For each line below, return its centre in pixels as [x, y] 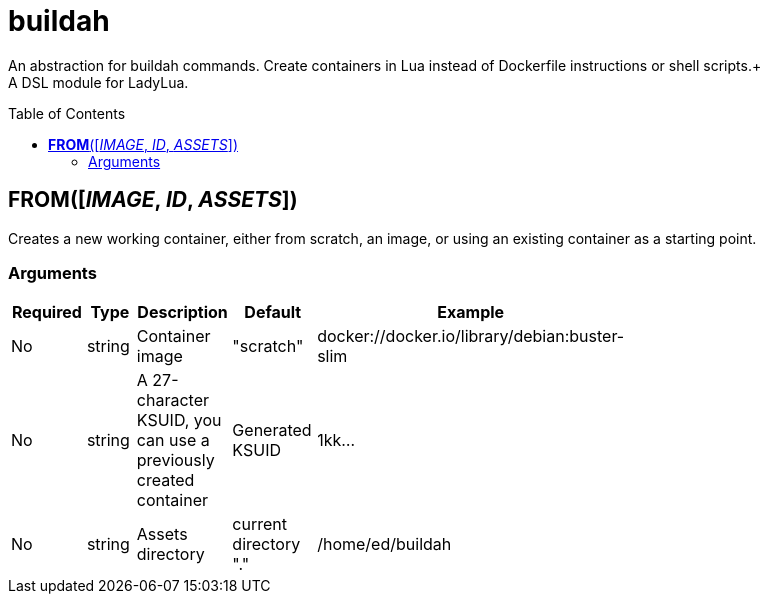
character [172, 400]
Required [46, 312]
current [260, 524]
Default [273, 312]
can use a [173, 440]
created [165, 480]
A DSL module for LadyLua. [98, 82]
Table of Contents [67, 113]
